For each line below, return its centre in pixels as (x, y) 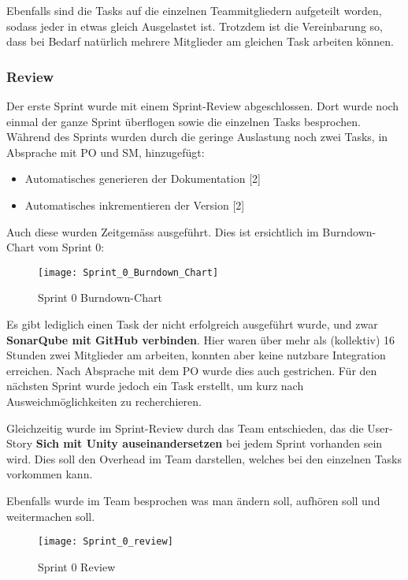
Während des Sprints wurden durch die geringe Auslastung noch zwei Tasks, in (197, 137)
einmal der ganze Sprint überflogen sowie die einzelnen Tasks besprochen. (184, 121)
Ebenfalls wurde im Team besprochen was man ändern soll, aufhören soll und (193, 500)
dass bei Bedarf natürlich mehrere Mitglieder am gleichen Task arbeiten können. (200, 41)
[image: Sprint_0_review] (106, 542)
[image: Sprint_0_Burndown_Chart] (128, 272)
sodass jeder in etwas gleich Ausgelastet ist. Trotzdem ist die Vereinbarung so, (195, 26)
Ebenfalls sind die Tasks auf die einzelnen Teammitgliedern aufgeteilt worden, (194, 10)
